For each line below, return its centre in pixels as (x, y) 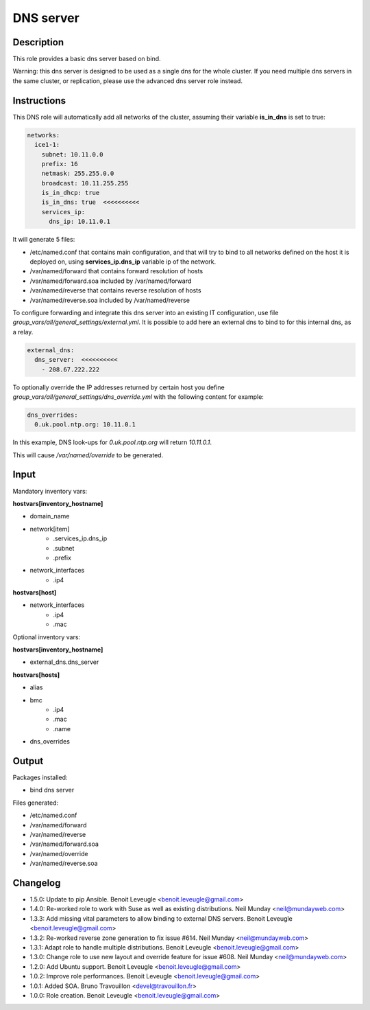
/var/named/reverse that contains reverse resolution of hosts (115, 290)
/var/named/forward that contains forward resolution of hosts (116, 271)
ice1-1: (47, 145)
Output (28, 761)
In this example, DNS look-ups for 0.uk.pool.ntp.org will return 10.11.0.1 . (112, 442)
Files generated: (36, 803)
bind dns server (52, 790)
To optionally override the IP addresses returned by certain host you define (119, 387)
